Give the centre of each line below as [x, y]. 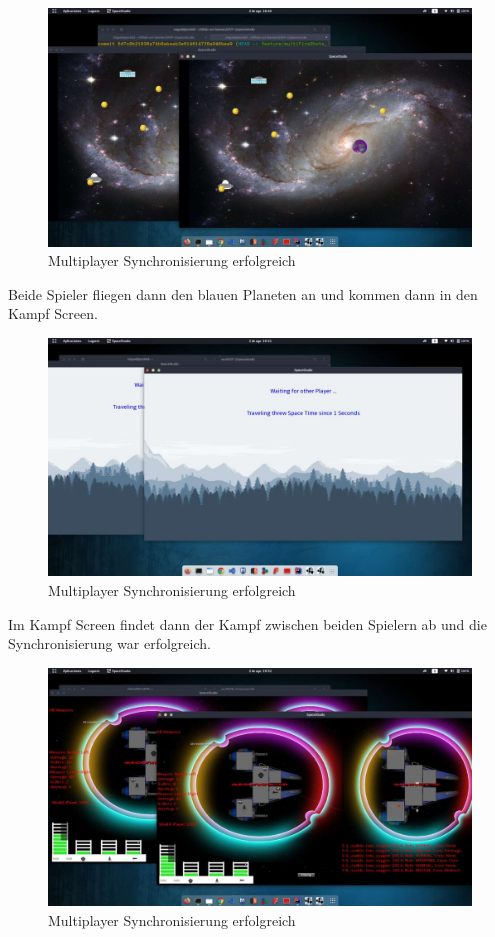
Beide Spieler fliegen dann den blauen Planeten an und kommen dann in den [243, 293]
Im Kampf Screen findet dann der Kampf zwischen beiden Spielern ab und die [247, 623]
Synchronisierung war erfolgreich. [109, 643]
